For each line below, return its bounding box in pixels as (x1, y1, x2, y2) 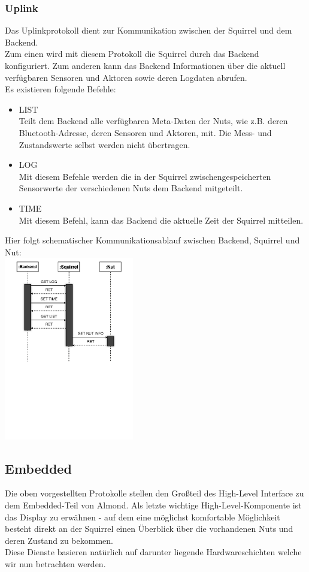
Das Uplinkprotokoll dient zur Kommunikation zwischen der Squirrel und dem (5, 24, 292, 37)
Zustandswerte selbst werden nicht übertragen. (19, 138, 190, 150)
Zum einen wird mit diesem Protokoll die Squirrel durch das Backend (5, 47, 259, 60)
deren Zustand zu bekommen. (5, 534, 113, 546)
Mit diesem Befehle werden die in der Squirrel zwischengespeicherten (19, 170, 271, 182)
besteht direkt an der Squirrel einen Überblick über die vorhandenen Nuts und (5, 522, 293, 535)
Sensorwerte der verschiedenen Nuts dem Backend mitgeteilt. (19, 182, 243, 194)
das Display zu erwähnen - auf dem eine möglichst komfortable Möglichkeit (5, 510, 280, 523)
